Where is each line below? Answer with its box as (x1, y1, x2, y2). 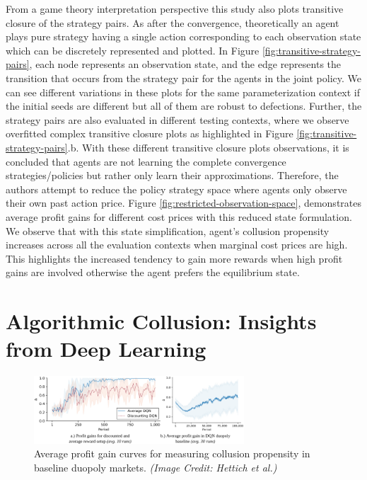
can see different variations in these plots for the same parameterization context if (6, 84, 361, 99)
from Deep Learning (6, 334, 206, 363)
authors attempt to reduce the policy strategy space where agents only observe (6, 181, 347, 196)
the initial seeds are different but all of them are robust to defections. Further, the (6, 98, 362, 113)
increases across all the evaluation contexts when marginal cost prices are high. (6, 237, 348, 252)
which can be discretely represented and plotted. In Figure (6, 42, 260, 57)
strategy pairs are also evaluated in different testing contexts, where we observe (6, 112, 349, 127)
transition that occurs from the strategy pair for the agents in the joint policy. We (6, 70, 362, 85)
